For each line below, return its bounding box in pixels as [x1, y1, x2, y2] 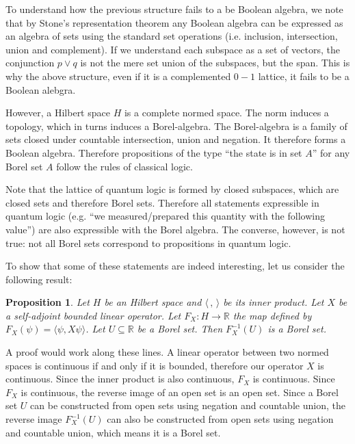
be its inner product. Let [223, 295, 324, 309]
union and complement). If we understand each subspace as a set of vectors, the [5, 42, 340, 56]
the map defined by [233, 308, 312, 322]
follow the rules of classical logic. [56, 159, 193, 173]
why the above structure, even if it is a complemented [5, 68, 231, 83]
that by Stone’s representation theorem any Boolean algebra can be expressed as [5, 15, 343, 29]
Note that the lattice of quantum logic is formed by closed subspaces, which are [5, 182, 339, 196]
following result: [5, 272, 73, 286]
